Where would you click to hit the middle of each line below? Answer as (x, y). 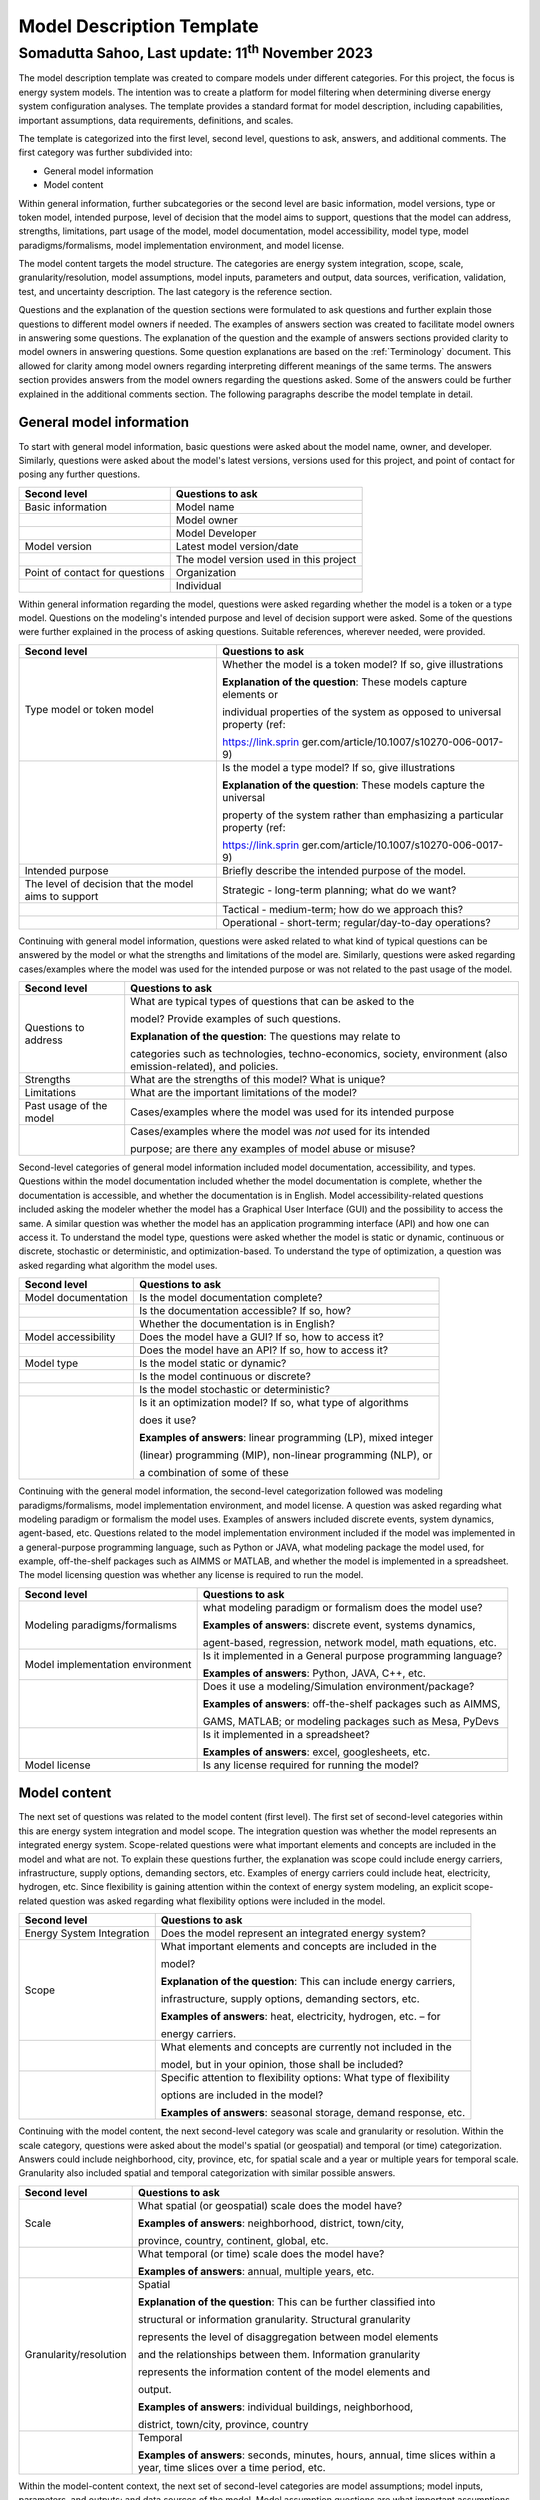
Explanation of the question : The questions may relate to (265, 1037)
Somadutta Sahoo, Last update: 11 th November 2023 (196, 51)
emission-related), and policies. (204, 1067)
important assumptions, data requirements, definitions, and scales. (156, 120)
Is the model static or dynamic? (213, 1363)
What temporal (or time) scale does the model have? (261, 2253)
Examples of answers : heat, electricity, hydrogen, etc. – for (300, 2017)
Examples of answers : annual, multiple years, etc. (256, 2271)
